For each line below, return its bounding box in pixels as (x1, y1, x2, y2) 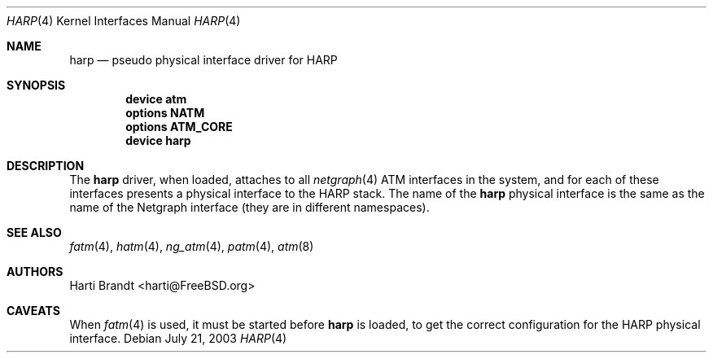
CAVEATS (7, 304, 60, 317)
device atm (125, 92, 187, 106)
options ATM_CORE (125, 120, 233, 134)
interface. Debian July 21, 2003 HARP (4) (69, 331, 287, 345)
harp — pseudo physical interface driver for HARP (69, 53, 338, 67)
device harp (125, 134, 191, 147)
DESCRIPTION (7, 159, 85, 173)
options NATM (125, 106, 205, 120)
